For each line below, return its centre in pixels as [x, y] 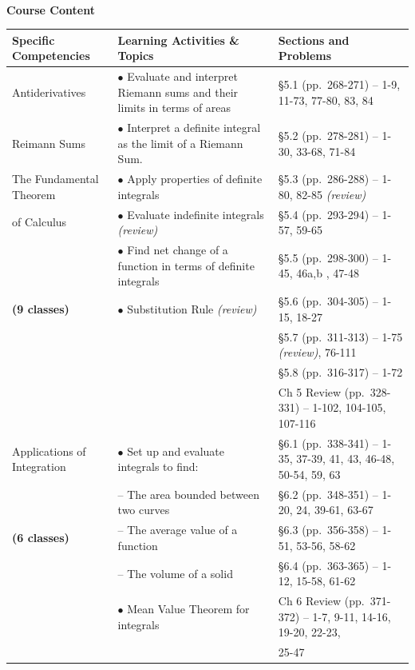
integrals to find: [158, 467]
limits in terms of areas [174, 108]
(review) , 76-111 [317, 352]
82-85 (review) [331, 194]
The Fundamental [55, 179]
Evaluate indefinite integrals [196, 214]
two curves [144, 510]
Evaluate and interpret [182, 76]
